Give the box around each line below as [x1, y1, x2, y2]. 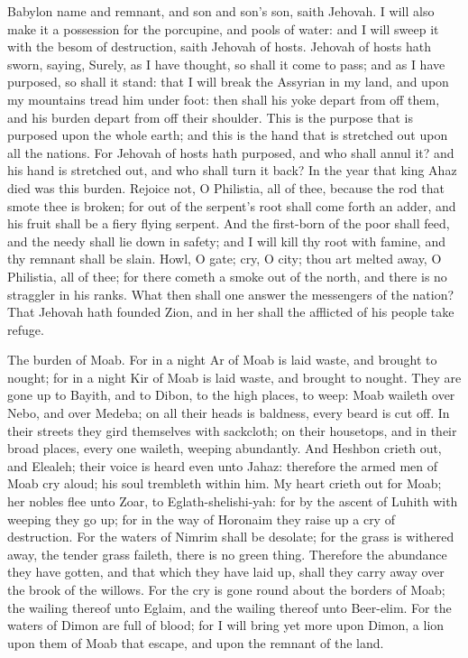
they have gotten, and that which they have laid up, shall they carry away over [7, 562, 445, 581]
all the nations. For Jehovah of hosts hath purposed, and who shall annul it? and [7, 143, 454, 162]
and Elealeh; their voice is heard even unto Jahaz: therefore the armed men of [7, 456, 438, 475]
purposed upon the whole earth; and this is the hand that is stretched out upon [7, 125, 448, 144]
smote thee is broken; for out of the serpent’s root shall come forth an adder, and [7, 196, 456, 215]
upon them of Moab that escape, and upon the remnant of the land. [7, 633, 384, 652]
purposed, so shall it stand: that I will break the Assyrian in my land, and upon [7, 72, 449, 91]
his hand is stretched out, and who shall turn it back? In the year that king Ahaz [7, 161, 457, 180]
